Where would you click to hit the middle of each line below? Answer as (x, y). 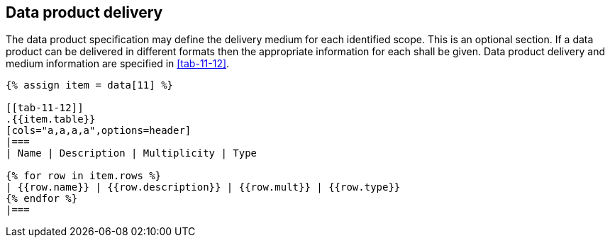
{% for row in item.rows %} (84, 176)
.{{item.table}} (51, 119)
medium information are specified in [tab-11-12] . (118, 64)
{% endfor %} (42, 199)
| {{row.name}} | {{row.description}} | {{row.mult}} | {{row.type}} (203, 187)
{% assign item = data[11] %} (90, 85)
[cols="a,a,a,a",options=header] (99, 131)
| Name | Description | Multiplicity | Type (132, 153)
